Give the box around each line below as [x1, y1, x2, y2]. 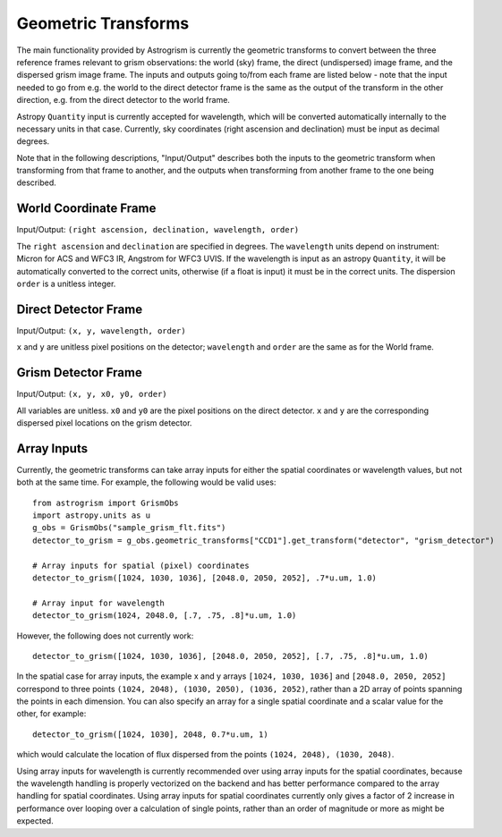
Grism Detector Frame [16, 365, 142, 380]
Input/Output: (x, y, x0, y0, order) [16, 389, 167, 400]
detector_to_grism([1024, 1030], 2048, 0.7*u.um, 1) [32, 729, 268, 740]
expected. [16, 816, 54, 826]
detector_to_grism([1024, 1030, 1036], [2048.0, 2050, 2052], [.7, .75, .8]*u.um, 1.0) [32, 651, 430, 661]
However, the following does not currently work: [16, 630, 194, 641]
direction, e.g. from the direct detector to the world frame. [16, 95, 230, 106]
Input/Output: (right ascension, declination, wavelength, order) [16, 224, 300, 235]
